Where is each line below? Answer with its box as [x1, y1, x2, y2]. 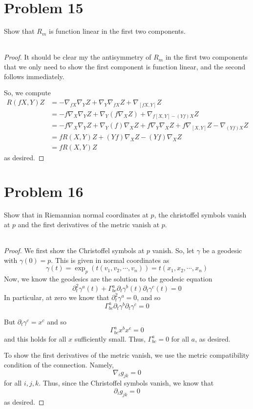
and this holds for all [4, 333, 66, 344]
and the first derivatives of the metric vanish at [18, 219, 160, 229]
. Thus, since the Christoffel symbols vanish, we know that [39, 378, 214, 388]
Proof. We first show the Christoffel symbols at [4, 245, 145, 255]
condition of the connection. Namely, [4, 359, 114, 369]
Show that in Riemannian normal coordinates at [4, 210, 148, 220]
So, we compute [4, 87, 51, 98]
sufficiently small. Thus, [74, 333, 146, 344]
